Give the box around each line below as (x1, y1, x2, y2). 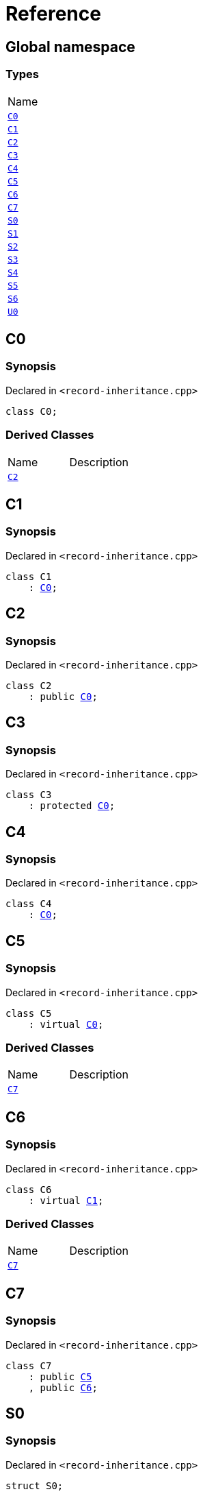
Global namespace (5, 38, 135, 56)
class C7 (5, 1360, 52, 1371)
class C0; (5, 405, 57, 417)
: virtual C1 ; (28, 1194, 104, 1206)
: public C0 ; (28, 690, 98, 702)
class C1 (5, 570, 52, 582)
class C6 (5, 1183, 52, 1195)
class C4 (5, 898, 52, 910)
